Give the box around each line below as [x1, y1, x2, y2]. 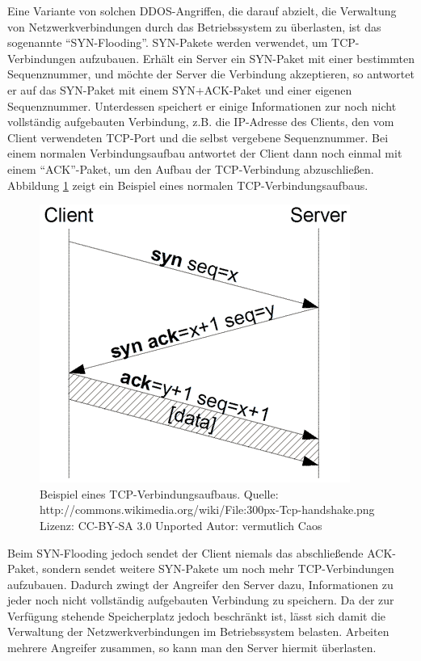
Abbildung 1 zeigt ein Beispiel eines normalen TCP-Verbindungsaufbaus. [7, 176, 368, 193]
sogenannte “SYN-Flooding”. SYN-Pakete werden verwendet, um [7, 34, 328, 51]
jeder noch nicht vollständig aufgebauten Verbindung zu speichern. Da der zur [7, 592, 394, 608]
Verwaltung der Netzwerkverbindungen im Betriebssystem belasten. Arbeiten [7, 623, 389, 640]
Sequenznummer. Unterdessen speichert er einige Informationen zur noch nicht [7, 97, 397, 114]
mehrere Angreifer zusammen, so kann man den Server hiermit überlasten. [7, 639, 377, 656]
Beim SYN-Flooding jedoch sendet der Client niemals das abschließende [7, 544, 364, 561]
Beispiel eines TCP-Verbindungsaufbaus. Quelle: [40, 485, 279, 502]
